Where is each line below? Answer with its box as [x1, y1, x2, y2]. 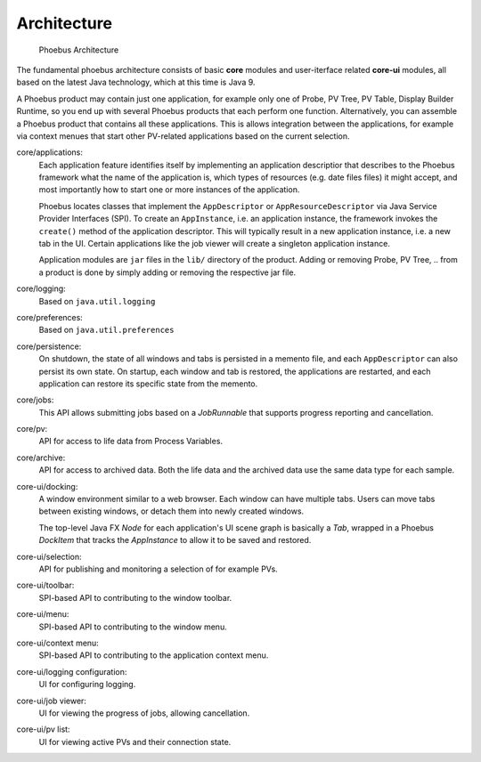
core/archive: [16, 452, 66, 463]
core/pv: [16, 424, 48, 434]
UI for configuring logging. [38, 679, 136, 690]
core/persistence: [16, 341, 82, 352]
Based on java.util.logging [38, 296, 156, 306]
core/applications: [16, 147, 84, 158]
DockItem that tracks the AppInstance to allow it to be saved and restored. [38, 535, 312, 546]
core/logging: [16, 283, 66, 294]
